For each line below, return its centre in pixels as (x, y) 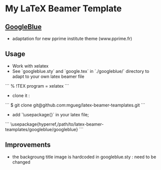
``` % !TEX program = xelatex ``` (37, 86)
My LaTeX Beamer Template (64, 9)
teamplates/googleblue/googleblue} (42, 129)
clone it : (21, 95)
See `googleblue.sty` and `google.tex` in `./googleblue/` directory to (80, 71)
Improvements (28, 145)
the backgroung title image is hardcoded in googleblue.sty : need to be (84, 157)
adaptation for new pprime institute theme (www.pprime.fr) (72, 38)
